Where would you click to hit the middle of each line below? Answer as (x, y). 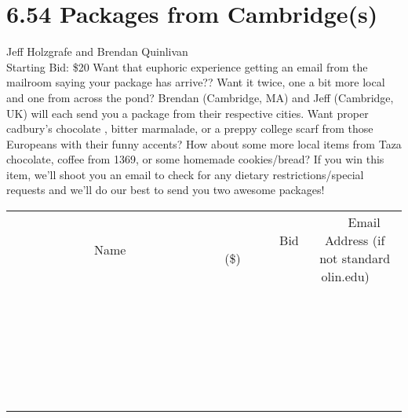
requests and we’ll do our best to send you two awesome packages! (166, 190)
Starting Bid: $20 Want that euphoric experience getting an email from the (187, 66)
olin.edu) (345, 277)
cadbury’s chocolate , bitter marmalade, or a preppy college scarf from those (190, 128)
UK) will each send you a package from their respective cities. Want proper (188, 113)
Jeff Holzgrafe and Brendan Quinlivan (97, 51)
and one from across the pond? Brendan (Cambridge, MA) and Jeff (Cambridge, (200, 97)
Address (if (355, 240)
